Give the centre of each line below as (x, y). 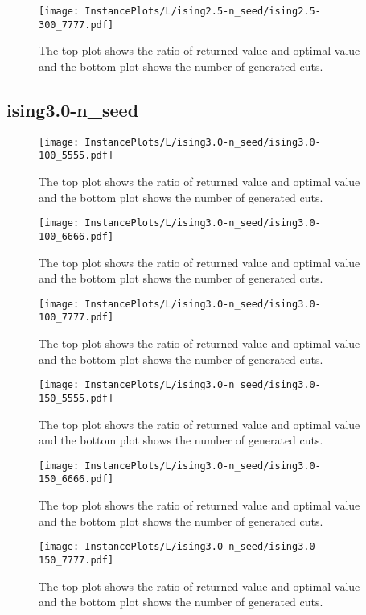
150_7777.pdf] (76, 560)
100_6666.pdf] (76, 236)
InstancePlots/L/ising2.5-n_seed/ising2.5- (203, 11)
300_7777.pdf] (76, 25)
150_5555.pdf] (76, 398)
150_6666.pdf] (76, 479)
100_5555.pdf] (76, 156)
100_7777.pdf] (76, 318)
